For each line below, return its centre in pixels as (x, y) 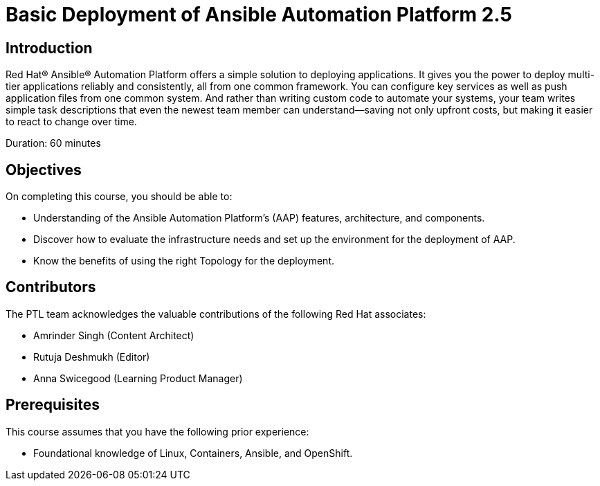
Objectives (44, 170)
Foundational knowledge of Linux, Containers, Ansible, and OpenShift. (193, 453)
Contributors (51, 287)
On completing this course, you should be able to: (119, 197)
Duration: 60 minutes (53, 143)
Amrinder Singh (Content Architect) (114, 335)
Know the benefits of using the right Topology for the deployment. (184, 261)
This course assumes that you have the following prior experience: (157, 431)
